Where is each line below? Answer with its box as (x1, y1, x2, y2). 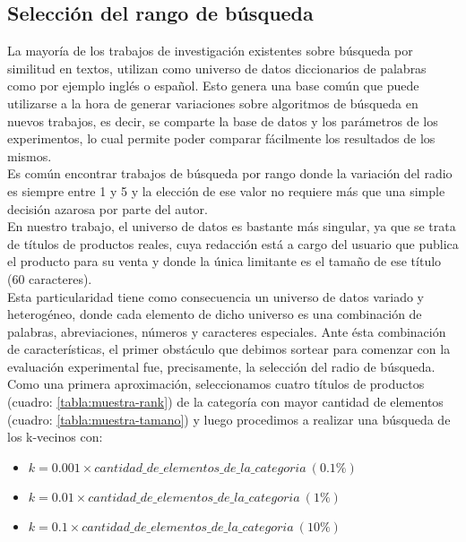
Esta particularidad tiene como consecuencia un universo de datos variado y (7, 287, 424, 305)
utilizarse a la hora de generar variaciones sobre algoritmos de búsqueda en (7, 93, 419, 112)
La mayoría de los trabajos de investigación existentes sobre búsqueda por (7, 41, 413, 60)
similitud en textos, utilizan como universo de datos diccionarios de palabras (7, 58, 427, 77)
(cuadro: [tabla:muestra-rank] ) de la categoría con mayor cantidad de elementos (7, 392, 444, 411)
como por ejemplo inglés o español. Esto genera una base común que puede (7, 76, 419, 95)
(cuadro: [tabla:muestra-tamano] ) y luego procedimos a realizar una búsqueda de (7, 409, 451, 428)
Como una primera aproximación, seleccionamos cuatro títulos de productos (7, 374, 425, 393)
